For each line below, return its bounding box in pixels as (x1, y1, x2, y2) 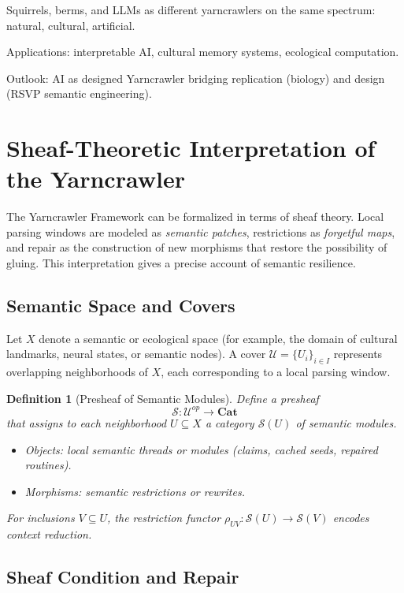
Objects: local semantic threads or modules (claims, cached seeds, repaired (24, 441, 378, 457)
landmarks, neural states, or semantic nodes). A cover (6, 345, 266, 362)
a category (205, 414, 254, 431)
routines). (24, 457, 72, 473)
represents (333, 345, 383, 362)
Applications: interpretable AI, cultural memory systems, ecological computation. (6, 43, 399, 60)
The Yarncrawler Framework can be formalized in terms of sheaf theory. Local (6, 208, 384, 225)
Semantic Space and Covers (6, 293, 235, 318)
